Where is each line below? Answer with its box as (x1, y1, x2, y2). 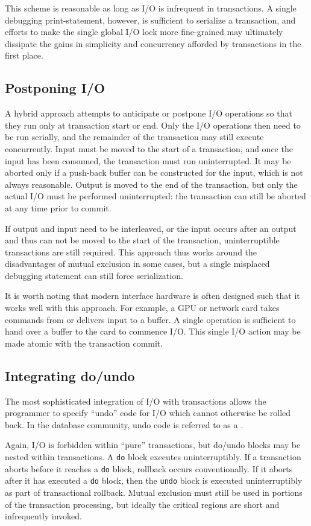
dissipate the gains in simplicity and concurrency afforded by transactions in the (5, 37, 301, 50)
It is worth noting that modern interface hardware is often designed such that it (5, 289, 300, 302)
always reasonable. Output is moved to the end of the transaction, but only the (5, 178, 298, 190)
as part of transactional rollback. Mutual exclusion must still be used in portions (5, 486, 303, 498)
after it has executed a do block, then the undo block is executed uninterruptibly (5, 474, 303, 487)
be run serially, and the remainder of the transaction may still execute (5, 130, 264, 143)
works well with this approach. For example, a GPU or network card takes (5, 301, 280, 314)
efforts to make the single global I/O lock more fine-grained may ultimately (5, 25, 283, 38)
